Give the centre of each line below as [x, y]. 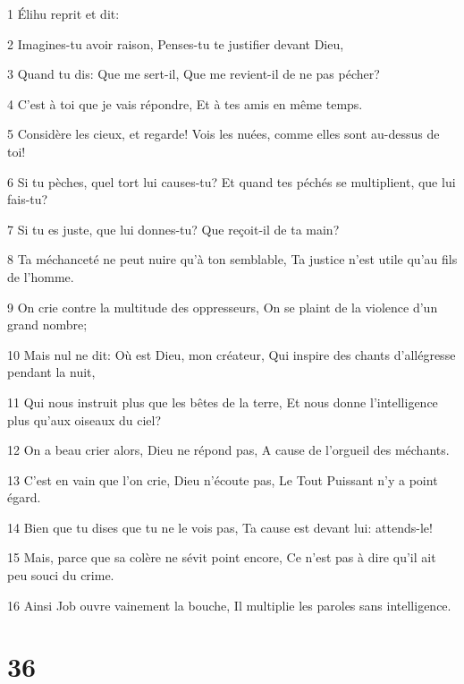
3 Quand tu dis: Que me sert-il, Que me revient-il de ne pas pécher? [194, 74]
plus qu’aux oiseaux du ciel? [84, 419]
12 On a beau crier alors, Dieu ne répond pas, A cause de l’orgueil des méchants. [228, 450]
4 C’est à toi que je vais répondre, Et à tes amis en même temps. [185, 103]
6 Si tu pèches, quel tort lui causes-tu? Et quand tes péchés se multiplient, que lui [232, 181]
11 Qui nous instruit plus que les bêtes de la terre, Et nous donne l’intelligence [223, 402]
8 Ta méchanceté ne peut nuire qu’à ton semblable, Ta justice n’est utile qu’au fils [232, 259]
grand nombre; [47, 325]
